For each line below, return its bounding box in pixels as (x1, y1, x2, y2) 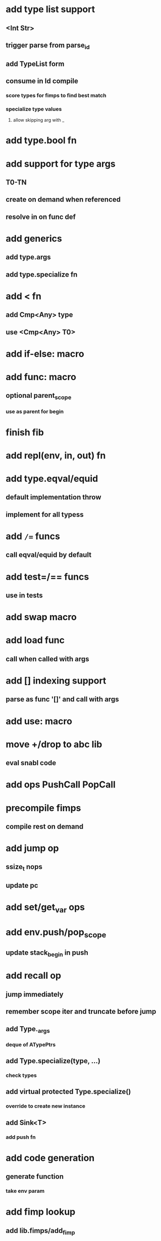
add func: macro (6, 371, 76, 383)
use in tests (6, 591, 43, 600)
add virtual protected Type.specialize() (6, 1087, 131, 1096)
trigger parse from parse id (6, 41, 90, 51)
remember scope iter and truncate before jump (6, 1007, 156, 1016)
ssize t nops (6, 862, 42, 873)
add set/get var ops (6, 901, 85, 915)
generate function (6, 1172, 64, 1181)
